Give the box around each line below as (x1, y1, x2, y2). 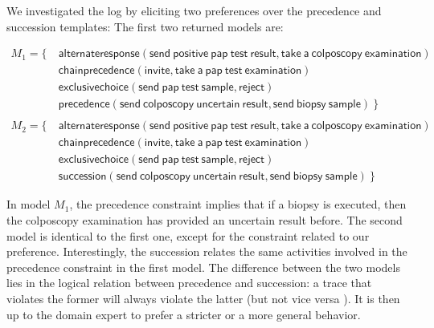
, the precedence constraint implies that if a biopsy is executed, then (69, 196, 407, 213)
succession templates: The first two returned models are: (6, 18, 284, 34)
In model (6, 196, 51, 213)
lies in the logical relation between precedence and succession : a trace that (6, 274, 372, 291)
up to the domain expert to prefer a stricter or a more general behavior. (6, 306, 361, 322)
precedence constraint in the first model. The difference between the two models (6, 258, 400, 275)
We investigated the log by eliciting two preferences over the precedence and (6, 2, 382, 18)
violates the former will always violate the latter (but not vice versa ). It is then (6, 290, 400, 307)
